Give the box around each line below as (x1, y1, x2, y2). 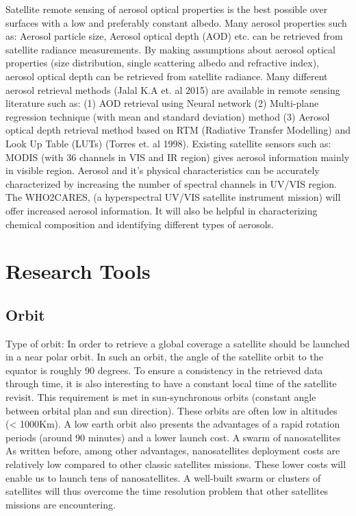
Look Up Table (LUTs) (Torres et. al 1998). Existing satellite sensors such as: (5, 136, 331, 150)
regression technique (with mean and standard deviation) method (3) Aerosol (5, 109, 330, 123)
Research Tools (5, 257, 151, 285)
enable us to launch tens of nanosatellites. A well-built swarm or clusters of (5, 470, 321, 484)
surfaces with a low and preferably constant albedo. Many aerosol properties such (5, 15, 347, 29)
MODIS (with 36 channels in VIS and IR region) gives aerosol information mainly (5, 149, 350, 164)
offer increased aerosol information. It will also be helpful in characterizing (5, 203, 318, 217)
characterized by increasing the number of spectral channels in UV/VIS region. (5, 176, 337, 191)
